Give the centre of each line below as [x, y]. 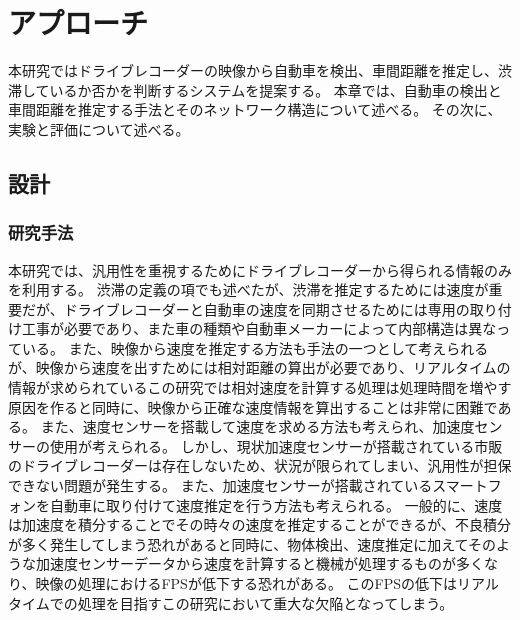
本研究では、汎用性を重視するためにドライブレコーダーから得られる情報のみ [260, 269]
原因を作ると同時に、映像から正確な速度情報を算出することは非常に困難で [253, 406]
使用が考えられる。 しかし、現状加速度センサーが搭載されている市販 [276, 445]
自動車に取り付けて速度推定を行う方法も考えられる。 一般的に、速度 [276, 504]
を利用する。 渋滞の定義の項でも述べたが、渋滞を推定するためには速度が [248, 289]
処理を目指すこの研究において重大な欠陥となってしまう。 [265, 602]
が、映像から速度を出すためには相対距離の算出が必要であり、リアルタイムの [259, 367]
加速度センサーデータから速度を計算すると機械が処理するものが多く [259, 563]
